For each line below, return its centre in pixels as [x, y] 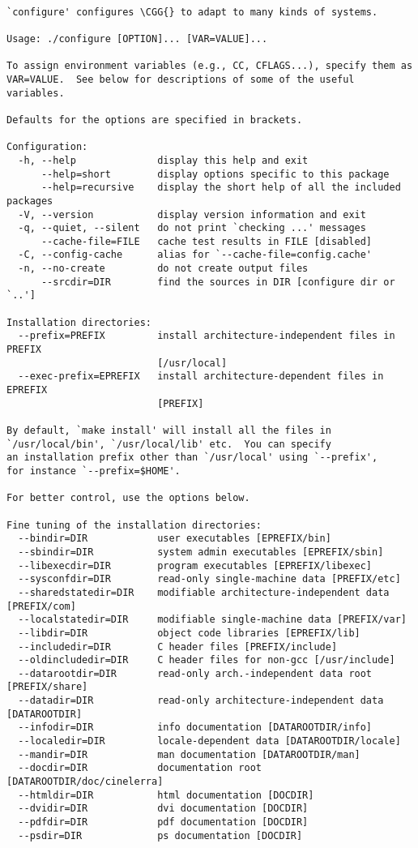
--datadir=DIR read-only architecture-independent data [201, 701]
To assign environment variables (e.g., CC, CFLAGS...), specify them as [210, 66]
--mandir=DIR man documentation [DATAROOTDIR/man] [189, 754]
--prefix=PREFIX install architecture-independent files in [207, 336]
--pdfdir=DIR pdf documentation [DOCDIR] [163, 822]
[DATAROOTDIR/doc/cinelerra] [85, 782]
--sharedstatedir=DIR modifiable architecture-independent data [204, 592]
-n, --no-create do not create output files [163, 269]
